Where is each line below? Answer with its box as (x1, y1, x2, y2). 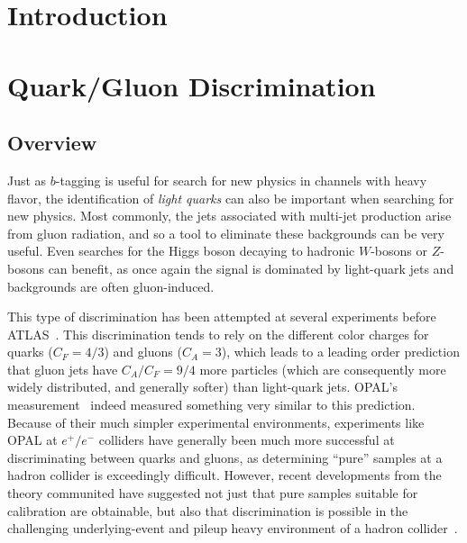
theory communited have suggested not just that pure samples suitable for (7, 484, 418, 502)
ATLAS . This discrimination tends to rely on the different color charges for (7, 324, 429, 343)
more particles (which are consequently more (199, 359, 446, 378)
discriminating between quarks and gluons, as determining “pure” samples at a (7, 448, 443, 466)
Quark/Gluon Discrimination (7, 67, 376, 104)
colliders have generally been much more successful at (98, 430, 395, 449)
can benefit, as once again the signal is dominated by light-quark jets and (48, 258, 454, 277)
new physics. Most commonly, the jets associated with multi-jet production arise (7, 206, 452, 225)
